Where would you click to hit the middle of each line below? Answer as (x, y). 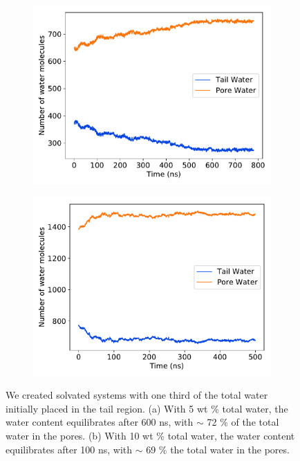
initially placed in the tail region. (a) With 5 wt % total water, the (147, 408)
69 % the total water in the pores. (218, 449)
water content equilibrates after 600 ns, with (100, 422)
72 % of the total (243, 422)
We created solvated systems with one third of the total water (137, 395)
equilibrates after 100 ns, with (69, 449)
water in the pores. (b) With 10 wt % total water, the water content (150, 435)
